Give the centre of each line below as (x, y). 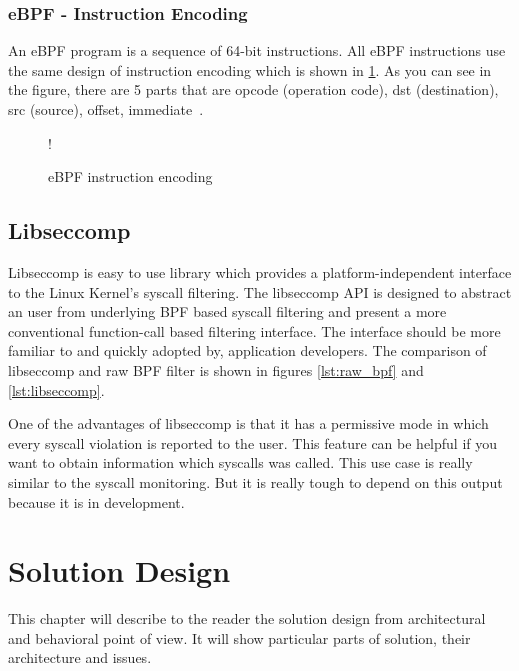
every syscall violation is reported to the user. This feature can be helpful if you (253, 442)
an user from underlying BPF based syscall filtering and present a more (227, 311)
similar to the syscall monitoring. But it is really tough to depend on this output (255, 481)
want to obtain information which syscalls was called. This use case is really (240, 462)
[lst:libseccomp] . (56, 389)
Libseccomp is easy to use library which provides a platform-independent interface (260, 271)
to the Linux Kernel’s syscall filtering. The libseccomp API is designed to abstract (260, 291)
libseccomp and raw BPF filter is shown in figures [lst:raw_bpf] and (216, 369)
